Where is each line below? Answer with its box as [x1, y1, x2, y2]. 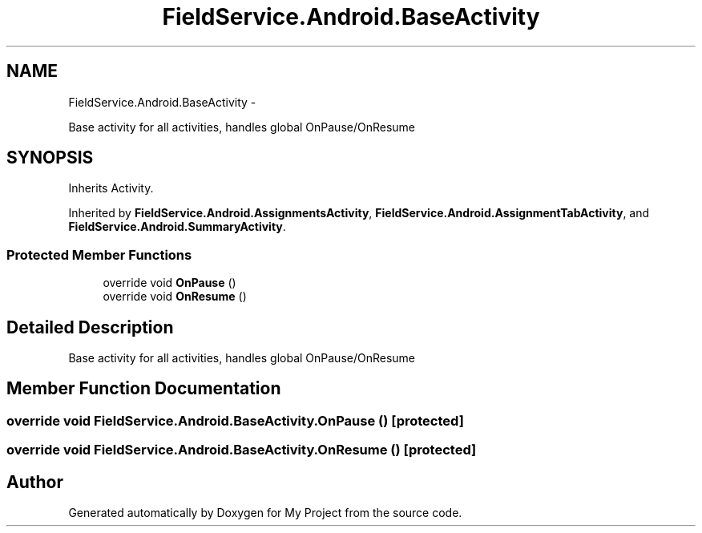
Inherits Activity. [68, 181, 154, 196]
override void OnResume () [103, 289, 247, 304]
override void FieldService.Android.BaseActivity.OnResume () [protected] [6, 442, 477, 458]
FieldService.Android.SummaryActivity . [68, 220, 286, 234]
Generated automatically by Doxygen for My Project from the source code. [68, 506, 462, 520]
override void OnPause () [103, 276, 236, 290]
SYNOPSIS [6, 147, 94, 168]
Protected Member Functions [6, 246, 192, 263]
